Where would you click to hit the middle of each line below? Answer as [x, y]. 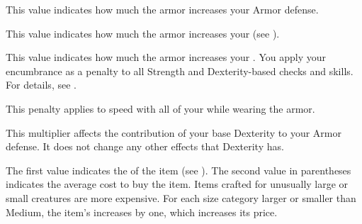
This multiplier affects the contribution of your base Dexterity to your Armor [174, 132]
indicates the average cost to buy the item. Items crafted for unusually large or [177, 184]
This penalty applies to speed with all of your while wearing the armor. [160, 108]
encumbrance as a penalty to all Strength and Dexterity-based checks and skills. [180, 71]
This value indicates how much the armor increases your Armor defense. [162, 9]
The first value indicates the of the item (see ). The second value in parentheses [179, 170]
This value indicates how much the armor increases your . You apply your [166, 57]
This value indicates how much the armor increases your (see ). [143, 33]
